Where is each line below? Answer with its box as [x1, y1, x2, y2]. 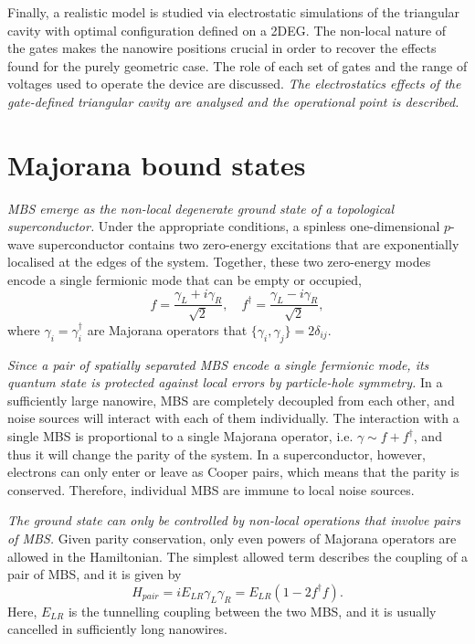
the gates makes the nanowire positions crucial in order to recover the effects [7, 38, 437, 58]
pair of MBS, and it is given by [7, 565, 182, 584]
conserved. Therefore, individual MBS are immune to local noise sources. [7, 480, 415, 499]
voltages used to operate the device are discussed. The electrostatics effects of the [7, 74, 461, 93]
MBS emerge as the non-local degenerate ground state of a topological [7, 198, 394, 217]
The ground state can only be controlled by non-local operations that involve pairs [7, 511, 460, 530]
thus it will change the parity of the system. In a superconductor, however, [7, 444, 426, 463]
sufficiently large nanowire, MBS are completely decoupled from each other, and [7, 390, 455, 409]
